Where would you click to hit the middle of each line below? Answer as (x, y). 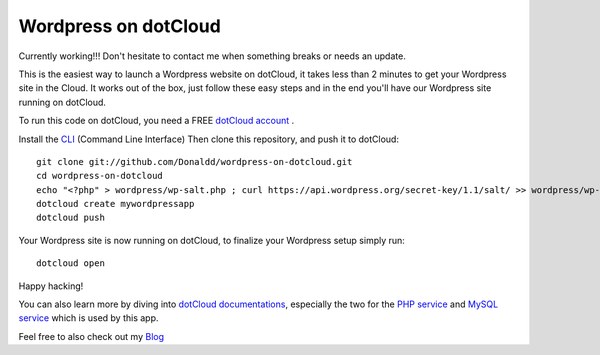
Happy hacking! (51, 286)
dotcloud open (70, 263)
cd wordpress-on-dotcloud (100, 176)
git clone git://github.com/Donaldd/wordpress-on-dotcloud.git (194, 161)
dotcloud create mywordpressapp (115, 204)
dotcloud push (70, 218)
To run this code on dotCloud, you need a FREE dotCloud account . (156, 121)
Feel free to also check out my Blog (91, 336)
